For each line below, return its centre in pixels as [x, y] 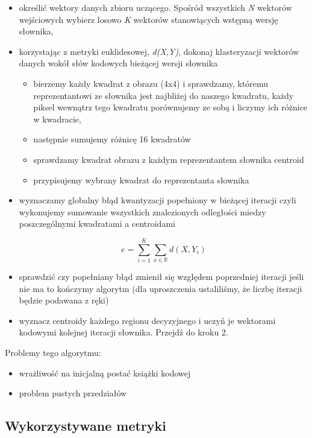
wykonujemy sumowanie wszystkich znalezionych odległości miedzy [142, 211]
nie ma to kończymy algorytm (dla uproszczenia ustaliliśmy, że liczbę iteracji [161, 288]
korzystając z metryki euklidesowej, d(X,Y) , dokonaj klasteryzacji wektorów [159, 51]
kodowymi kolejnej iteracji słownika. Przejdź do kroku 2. [123, 332]
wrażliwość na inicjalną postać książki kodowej [105, 373]
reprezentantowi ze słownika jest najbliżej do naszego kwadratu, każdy [164, 95]
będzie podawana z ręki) [64, 300]
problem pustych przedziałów [73, 393]
